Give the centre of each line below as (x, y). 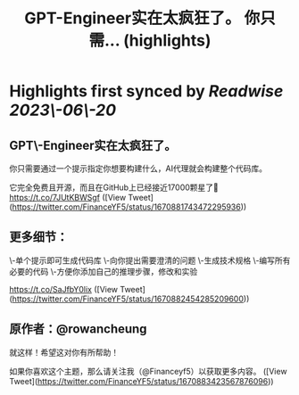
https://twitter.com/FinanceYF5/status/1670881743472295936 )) (129, 207)
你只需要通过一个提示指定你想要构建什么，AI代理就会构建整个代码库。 (138, 169)
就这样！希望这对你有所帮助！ (64, 352)
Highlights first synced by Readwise (146, 91)
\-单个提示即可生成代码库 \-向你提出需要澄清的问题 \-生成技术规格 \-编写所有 (150, 260)
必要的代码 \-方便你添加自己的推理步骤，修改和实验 (104, 271)
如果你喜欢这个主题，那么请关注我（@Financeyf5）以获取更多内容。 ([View (148, 371)
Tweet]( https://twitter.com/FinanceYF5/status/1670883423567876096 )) (141, 381)
